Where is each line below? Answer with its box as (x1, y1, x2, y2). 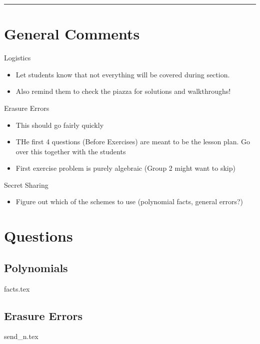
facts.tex (4, 283, 30, 294)
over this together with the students (15, 146, 126, 156)
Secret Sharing (4, 179, 48, 190)
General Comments (4, 23, 140, 44)
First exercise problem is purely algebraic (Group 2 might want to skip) (15, 163, 235, 173)
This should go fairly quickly (15, 119, 104, 130)
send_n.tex (4, 331, 38, 342)
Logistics (4, 52, 31, 63)
